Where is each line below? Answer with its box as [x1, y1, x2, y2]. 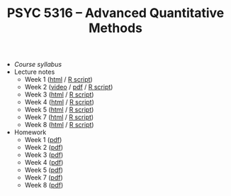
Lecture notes [13, 67, 55, 76]
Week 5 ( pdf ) [24, 165, 64, 175]
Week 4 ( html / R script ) [24, 98, 94, 107]
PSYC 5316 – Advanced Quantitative [6, 5, 225, 21]
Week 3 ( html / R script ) [24, 90, 94, 99]
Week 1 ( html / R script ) [24, 75, 94, 84]
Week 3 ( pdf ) [24, 151, 64, 159]
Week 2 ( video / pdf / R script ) [24, 83, 113, 92]
